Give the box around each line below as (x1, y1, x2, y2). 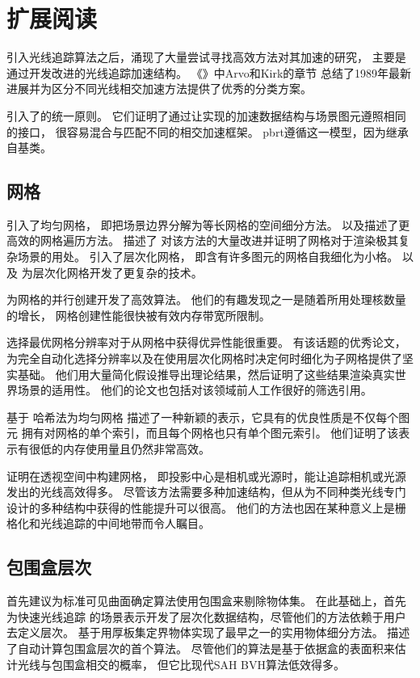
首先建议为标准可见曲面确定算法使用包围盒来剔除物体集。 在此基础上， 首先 (6, 592, 406, 609)
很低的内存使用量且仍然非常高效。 (28, 440, 210, 457)
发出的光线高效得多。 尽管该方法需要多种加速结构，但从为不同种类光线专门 (6, 483, 406, 500)
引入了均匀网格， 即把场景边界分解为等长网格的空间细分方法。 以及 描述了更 (6, 216, 410, 233)
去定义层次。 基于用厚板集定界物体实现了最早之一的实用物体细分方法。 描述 (6, 624, 410, 641)
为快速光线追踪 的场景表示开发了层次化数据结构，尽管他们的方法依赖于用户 (6, 608, 406, 625)
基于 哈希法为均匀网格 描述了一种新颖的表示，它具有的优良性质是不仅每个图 (6, 408, 410, 425)
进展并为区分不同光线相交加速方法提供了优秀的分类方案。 (6, 80, 312, 97)
